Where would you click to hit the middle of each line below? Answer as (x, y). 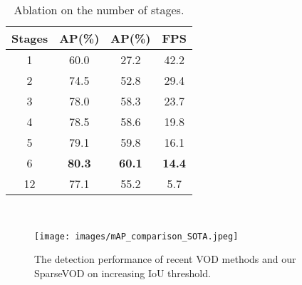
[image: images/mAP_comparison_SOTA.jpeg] (136, 236)
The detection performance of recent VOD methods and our (165, 259)
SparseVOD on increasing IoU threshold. (123, 273)
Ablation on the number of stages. (99, 10)
